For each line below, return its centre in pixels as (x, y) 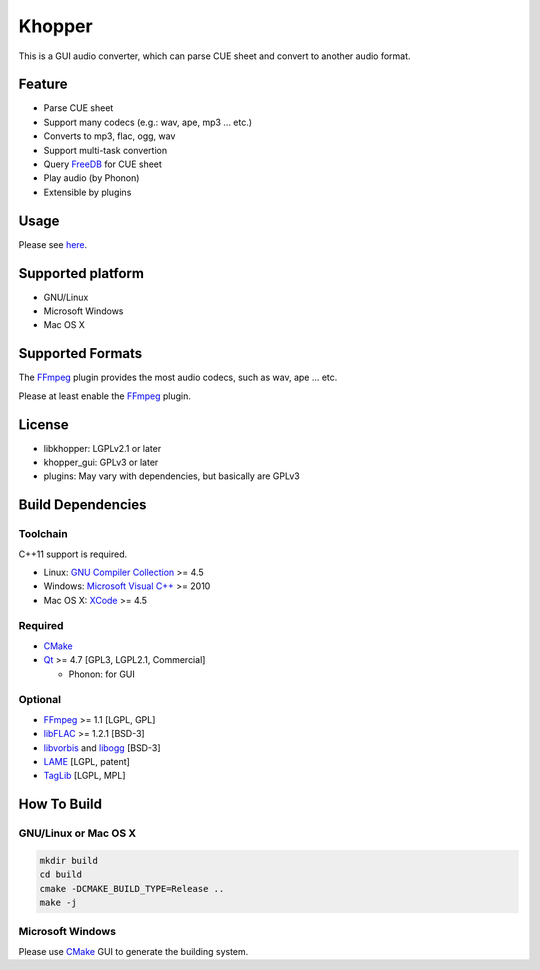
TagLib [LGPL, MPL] (84, 776)
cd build (61, 874)
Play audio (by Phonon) (91, 178)
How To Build (60, 804)
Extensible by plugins (87, 192)
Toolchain (43, 534)
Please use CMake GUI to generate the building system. (133, 951)
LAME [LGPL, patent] (86, 761)
